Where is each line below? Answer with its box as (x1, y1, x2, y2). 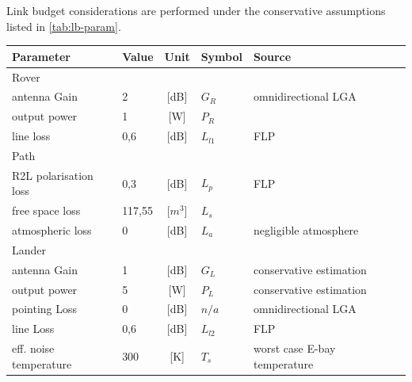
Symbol (200, 48, 242, 64)
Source (253, 48, 292, 64)
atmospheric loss (12, 222, 92, 239)
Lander (12, 241, 47, 258)
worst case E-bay (253, 340, 336, 357)
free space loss (12, 202, 81, 219)
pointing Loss (12, 300, 78, 317)
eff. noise (12, 340, 55, 357)
